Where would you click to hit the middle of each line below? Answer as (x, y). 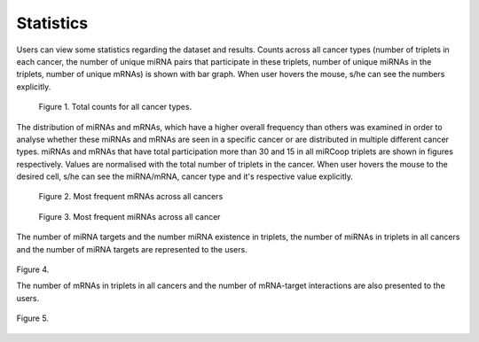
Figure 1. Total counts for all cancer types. (115, 107)
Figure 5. (32, 318)
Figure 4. (33, 269)
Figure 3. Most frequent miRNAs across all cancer (130, 216)
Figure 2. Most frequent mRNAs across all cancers (131, 197)
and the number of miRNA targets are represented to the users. (132, 249)
